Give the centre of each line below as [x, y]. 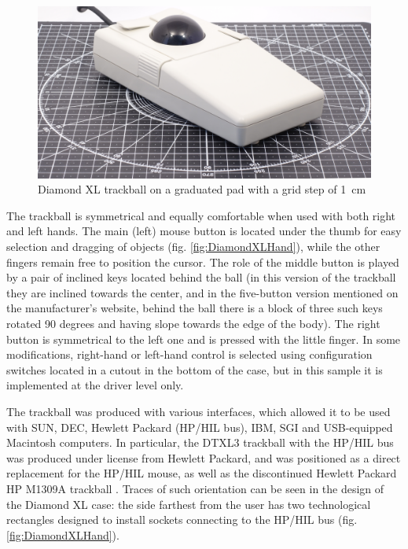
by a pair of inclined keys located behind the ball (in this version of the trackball [201, 277]
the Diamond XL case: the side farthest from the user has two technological [189, 504]
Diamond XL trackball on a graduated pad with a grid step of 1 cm [202, 189]
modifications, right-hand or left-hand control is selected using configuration [189, 354]
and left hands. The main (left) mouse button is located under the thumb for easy [204, 231]
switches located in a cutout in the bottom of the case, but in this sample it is [195, 369]
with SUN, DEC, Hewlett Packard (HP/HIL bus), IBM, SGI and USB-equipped [200, 427]
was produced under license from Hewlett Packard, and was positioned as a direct [204, 457]
